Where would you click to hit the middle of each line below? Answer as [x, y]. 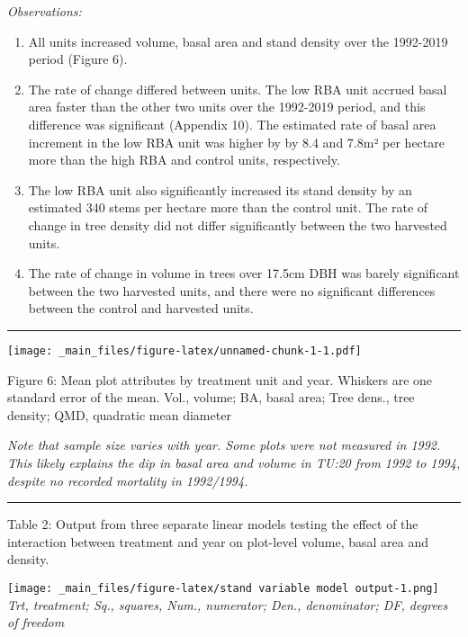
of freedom [36, 622]
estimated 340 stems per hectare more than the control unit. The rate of [228, 207]
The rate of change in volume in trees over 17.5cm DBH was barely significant [244, 273]
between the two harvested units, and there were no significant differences [232, 290]
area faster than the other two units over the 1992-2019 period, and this [227, 107]
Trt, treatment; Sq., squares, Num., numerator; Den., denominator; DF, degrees [228, 604]
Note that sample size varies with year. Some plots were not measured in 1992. [224, 445]
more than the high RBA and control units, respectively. [184, 160]
